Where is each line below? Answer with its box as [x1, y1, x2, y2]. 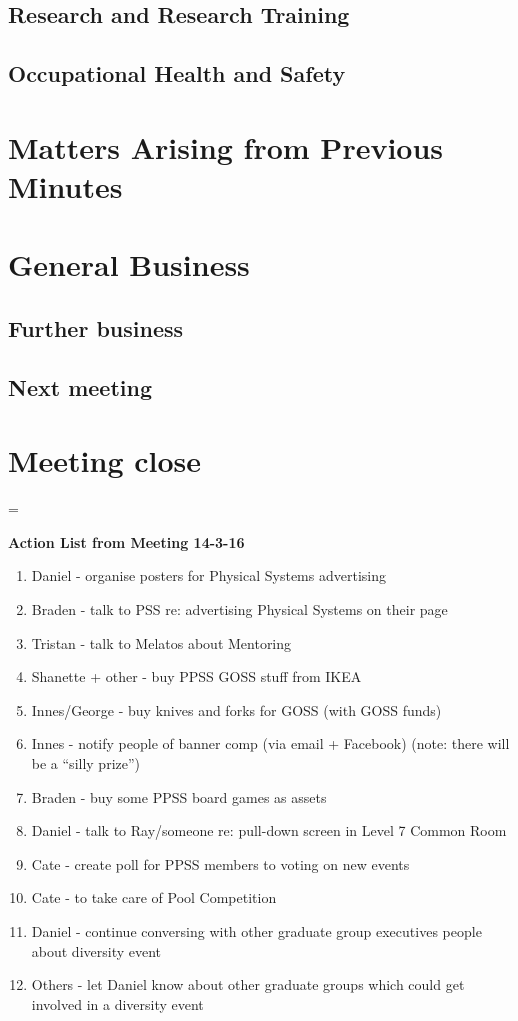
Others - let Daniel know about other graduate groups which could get [31, 974, 465, 995]
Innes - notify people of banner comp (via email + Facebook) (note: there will [31, 733, 510, 754]
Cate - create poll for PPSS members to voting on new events [31, 853, 410, 874]
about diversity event [31, 940, 162, 961]
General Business [8, 244, 250, 285]
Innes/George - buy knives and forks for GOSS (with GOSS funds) [31, 699, 442, 720]
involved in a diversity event [31, 993, 204, 1014]
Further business [8, 312, 184, 343]
